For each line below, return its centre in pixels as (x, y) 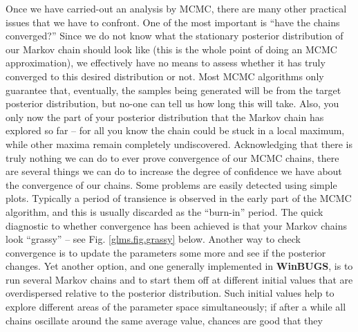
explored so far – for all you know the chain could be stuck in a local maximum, (175, 130)
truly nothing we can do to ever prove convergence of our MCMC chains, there (172, 157)
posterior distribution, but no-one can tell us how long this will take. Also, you (172, 103)
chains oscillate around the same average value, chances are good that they (164, 320)
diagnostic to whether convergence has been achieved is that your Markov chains (176, 225)
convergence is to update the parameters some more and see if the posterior (166, 252)
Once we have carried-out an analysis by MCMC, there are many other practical (176, 8)
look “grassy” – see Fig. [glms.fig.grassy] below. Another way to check (153, 239)
